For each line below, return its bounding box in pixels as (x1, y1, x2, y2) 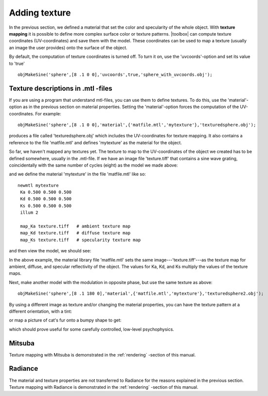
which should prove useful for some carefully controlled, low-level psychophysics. (9, 326, 175, 332)
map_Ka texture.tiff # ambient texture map (20, 224, 131, 229)
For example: (35, 111, 61, 116)
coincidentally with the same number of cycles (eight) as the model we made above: (9, 162, 178, 168)
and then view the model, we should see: (9, 248, 91, 254)
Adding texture (9, 7, 71, 18)
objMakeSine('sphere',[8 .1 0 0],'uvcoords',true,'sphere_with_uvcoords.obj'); (18, 72, 213, 77)
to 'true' (9, 60, 25, 66)
